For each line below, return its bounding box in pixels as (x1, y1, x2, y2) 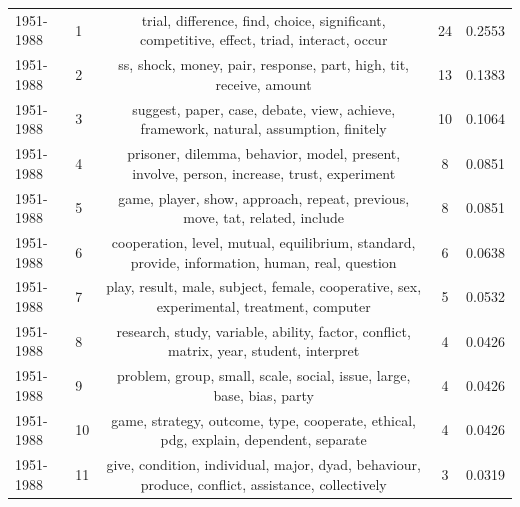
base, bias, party (213, 384, 314, 405)
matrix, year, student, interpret (168, 340, 360, 361)
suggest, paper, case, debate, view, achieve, (132, 98, 396, 119)
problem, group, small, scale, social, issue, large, (116, 365, 411, 386)
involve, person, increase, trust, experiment (132, 162, 396, 183)
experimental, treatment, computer (156, 295, 371, 316)
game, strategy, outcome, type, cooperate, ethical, (111, 409, 416, 430)
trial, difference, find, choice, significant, (141, 9, 386, 30)
